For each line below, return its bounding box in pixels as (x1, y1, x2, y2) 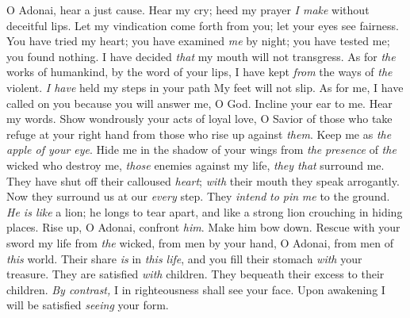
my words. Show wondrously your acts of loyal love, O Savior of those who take (6, 110, 393, 127)
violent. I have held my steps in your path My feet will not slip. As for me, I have (6, 79, 404, 95)
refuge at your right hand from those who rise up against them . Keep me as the (6, 125, 392, 142)
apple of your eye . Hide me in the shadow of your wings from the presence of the (6, 141, 397, 158)
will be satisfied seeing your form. (6, 297, 169, 313)
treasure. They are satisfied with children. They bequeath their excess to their (6, 266, 385, 282)
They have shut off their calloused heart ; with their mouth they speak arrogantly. (6, 172, 400, 189)
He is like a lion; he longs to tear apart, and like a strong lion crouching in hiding (6, 203, 403, 220)
